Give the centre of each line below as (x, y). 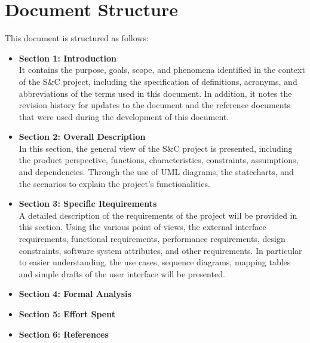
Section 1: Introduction (67, 58)
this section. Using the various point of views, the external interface (142, 227)
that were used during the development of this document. (124, 116)
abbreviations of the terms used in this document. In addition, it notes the (155, 93)
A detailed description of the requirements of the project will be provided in (158, 215)
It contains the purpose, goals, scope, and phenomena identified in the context (162, 70)
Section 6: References (64, 334)
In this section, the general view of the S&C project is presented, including (156, 148)
